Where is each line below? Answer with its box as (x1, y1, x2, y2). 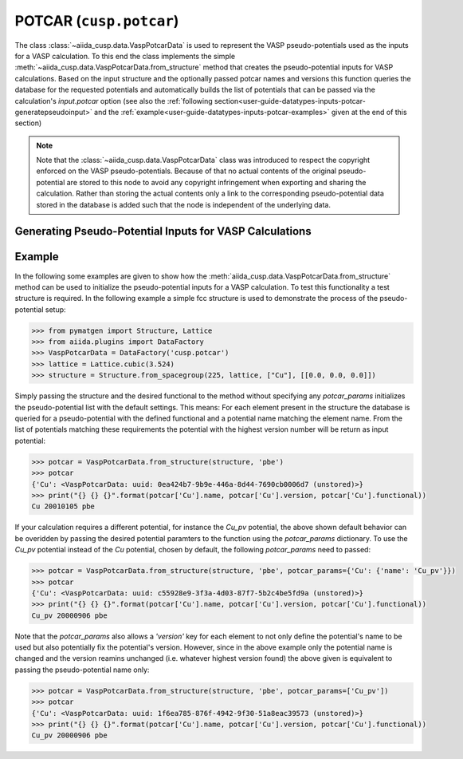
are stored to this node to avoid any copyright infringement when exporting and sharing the (66, 177, 367, 187)
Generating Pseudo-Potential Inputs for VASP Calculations (14, 224, 312, 239)
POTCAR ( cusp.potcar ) (14, 12, 179, 30)
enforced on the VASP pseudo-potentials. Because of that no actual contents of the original (36, 166, 337, 176)
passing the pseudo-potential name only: (14, 665, 150, 674)
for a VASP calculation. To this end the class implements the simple (14, 51, 236, 61)
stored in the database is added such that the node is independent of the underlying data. (36, 200, 331, 209)
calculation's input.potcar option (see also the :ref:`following (14, 96, 213, 105)
